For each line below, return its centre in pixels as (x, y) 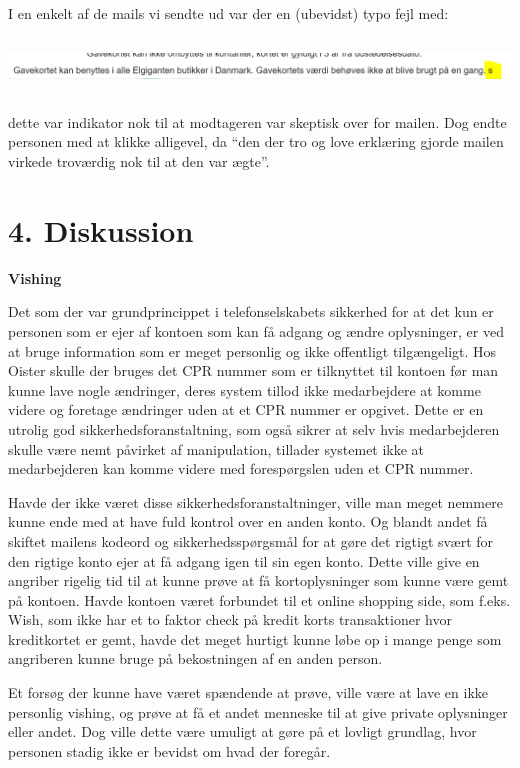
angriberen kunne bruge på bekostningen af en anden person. (195, 658)
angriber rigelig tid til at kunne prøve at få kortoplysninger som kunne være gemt (258, 580)
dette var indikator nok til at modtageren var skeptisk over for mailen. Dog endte (257, 121)
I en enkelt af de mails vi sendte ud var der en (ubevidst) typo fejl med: (228, 13)
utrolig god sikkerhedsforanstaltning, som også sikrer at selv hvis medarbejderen (254, 428)
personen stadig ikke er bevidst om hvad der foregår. (169, 750)
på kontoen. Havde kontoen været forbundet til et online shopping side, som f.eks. (259, 599)
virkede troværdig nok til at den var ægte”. (139, 161)
